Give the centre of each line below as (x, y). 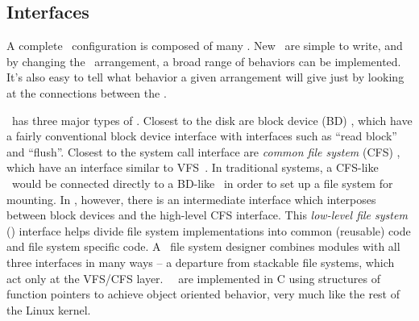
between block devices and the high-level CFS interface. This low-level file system (207, 215)
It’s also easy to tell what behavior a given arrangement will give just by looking (205, 77)
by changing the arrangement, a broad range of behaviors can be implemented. (204, 61)
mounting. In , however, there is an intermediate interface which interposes (191, 199)
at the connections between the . (87, 92)
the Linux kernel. (49, 309)
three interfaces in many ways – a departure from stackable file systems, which (201, 262)
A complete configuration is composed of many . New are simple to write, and (205, 46)
